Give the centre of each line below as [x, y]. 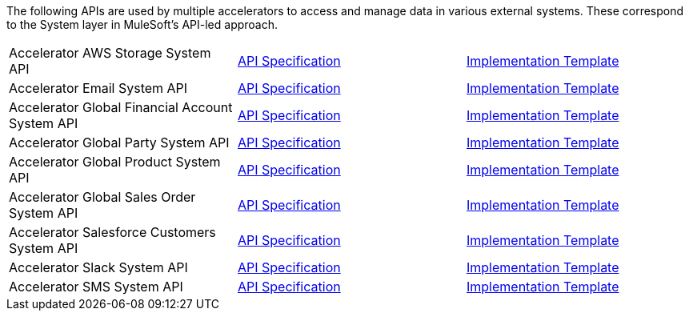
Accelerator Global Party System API [119, 142]
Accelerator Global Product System [115, 162]
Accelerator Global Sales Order [102, 197]
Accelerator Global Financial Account [121, 107]
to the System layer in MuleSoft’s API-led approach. [142, 24]
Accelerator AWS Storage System [110, 53]
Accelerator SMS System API [96, 287]
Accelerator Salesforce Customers [112, 232]
